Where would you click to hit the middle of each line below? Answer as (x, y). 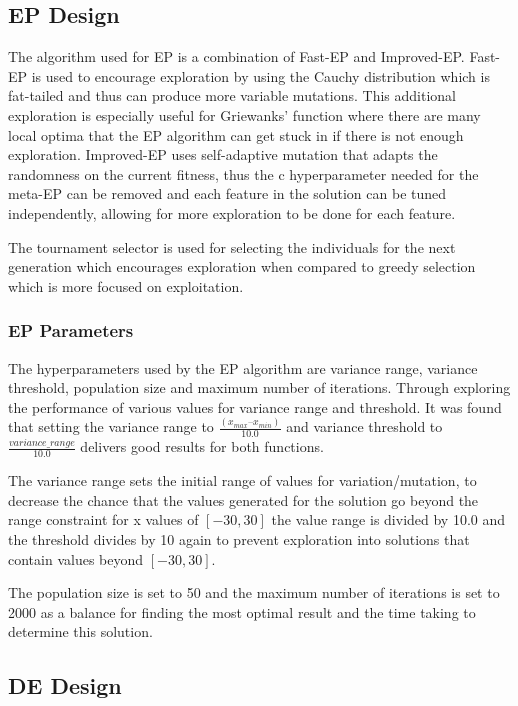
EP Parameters (71, 330)
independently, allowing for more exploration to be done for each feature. (232, 212)
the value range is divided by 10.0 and (388, 519)
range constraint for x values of (103, 519)
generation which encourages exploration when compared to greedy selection (242, 266)
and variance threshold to (364, 426)
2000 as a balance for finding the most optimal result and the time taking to (242, 611)
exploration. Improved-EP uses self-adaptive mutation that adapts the (223, 154)
